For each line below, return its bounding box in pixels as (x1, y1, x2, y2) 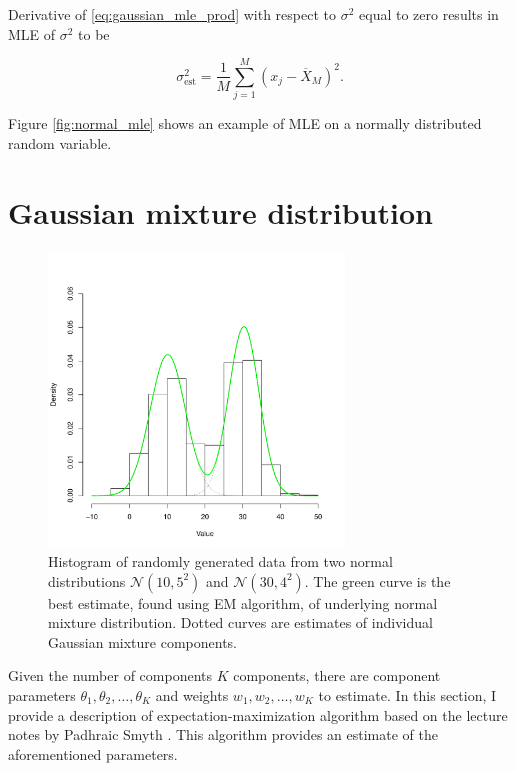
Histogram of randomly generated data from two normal (48, 551, 393, 572)
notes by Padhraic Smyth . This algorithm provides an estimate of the (8, 724, 438, 745)
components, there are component (233, 665, 441, 686)
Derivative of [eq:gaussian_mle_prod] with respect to (8, 4, 336, 24)
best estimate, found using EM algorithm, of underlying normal (48, 592, 438, 613)
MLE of (8, 23, 56, 44)
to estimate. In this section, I (318, 684, 497, 705)
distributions (48, 570, 126, 591)
